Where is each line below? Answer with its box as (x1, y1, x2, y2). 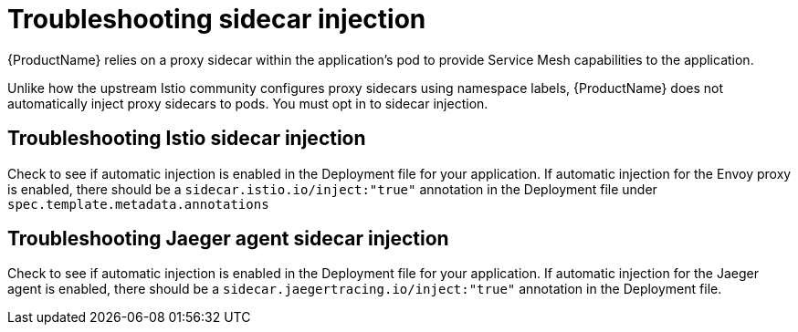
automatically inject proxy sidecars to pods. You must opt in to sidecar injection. (7, 95, 488, 111)
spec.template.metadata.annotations (7, 196, 269, 212)
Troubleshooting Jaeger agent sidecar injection (7, 227, 449, 251)
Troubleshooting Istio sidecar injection (7, 127, 366, 150)
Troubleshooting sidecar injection (7, 4, 426, 35)
